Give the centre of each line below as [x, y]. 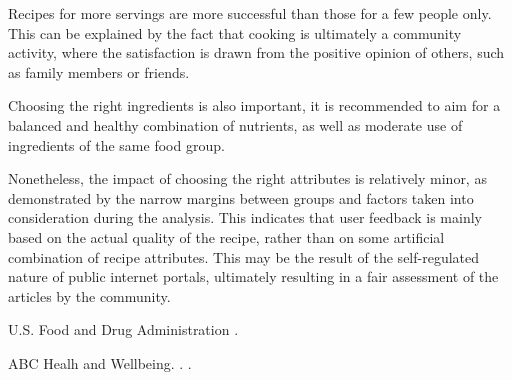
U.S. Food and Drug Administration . [123, 329]
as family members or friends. [99, 71]
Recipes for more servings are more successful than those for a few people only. [250, 13]
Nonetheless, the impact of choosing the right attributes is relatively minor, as [247, 178]
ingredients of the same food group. [116, 144]
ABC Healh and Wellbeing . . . [100, 362]
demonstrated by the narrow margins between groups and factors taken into [241, 197]
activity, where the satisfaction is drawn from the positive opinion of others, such [256, 52]
